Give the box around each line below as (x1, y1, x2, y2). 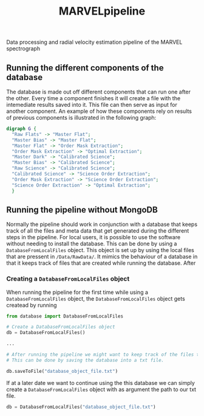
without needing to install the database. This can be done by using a (6, 240, 177, 247)
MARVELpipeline (58, 4, 146, 18)
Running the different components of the (6, 63, 164, 73)
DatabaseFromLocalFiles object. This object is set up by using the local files (6, 247, 194, 254)
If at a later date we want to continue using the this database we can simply (6, 379, 195, 386)
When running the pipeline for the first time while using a (6, 288, 149, 296)
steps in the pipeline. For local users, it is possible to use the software (6, 234, 181, 241)
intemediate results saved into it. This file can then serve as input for (6, 101, 177, 108)
